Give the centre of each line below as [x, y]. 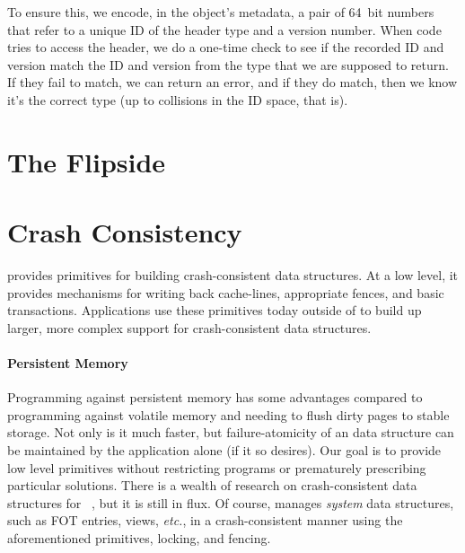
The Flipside [87, 161]
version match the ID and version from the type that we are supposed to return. [228, 64]
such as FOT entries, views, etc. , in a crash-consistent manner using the [205, 520]
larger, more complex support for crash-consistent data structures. [189, 327]
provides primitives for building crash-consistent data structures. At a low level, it [233, 275]
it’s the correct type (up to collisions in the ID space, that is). [178, 99]
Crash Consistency [125, 232]
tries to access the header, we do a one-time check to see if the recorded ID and [226, 47]
